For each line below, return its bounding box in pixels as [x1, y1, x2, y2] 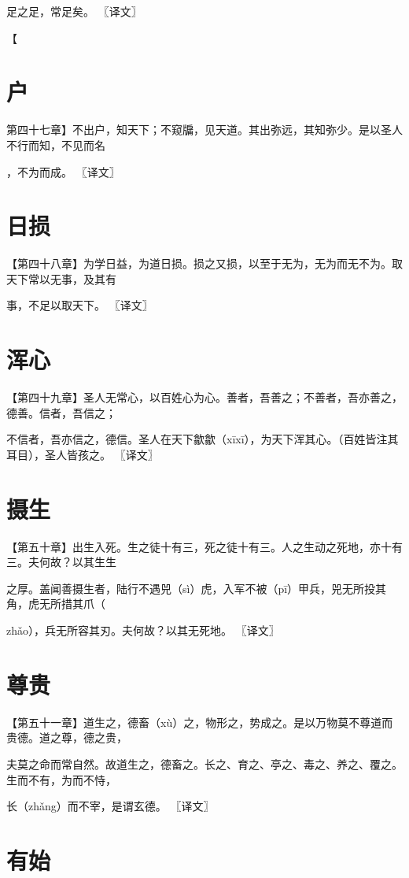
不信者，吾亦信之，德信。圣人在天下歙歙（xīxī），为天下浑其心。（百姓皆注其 [6, 431, 399, 447]
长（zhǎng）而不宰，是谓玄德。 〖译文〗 [6, 798, 215, 814]
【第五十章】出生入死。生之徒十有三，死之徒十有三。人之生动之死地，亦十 [6, 538, 392, 554]
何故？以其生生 [39, 554, 116, 570]
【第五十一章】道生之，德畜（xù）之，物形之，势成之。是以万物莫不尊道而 [6, 713, 393, 730]
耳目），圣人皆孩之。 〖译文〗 [6, 446, 159, 462]
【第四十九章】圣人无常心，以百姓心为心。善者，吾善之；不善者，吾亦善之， [6, 389, 403, 406]
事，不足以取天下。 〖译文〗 [6, 297, 153, 313]
